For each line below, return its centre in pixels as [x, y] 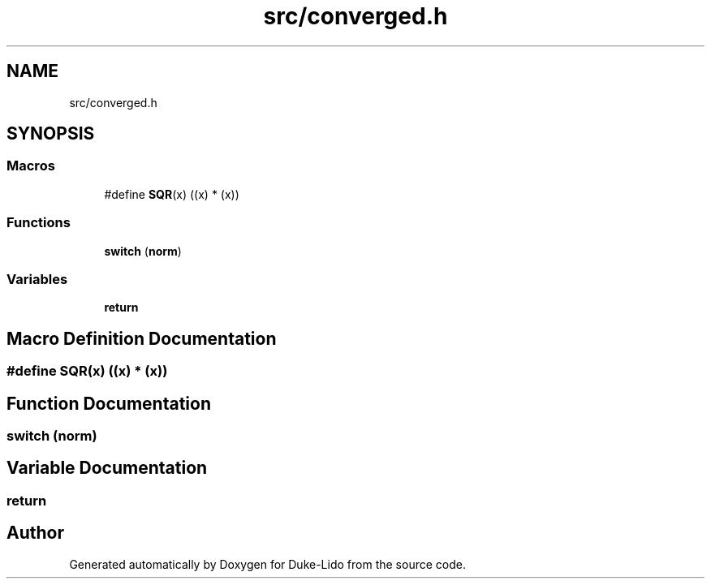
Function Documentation [109, 403]
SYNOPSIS [51, 134]
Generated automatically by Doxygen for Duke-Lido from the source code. [267, 564]
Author [35, 533]
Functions [39, 223]
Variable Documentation [107, 468]
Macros [31, 166]
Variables [37, 279]
